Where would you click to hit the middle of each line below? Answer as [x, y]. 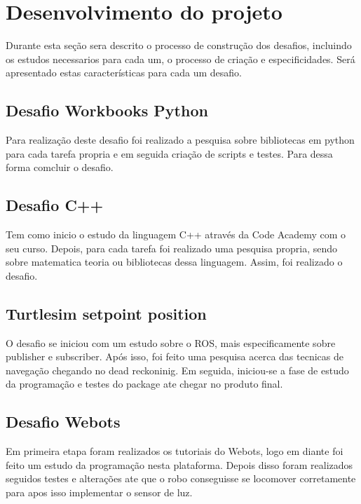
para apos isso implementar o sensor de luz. [99, 492]
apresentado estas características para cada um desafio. [124, 73]
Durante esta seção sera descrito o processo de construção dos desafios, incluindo [179, 45]
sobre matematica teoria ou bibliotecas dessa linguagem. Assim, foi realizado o [174, 262]
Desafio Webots [63, 422]
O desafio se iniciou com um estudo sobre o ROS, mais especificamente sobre [171, 342]
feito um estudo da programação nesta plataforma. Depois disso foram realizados [179, 464]
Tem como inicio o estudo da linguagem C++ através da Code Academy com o [176, 234]
